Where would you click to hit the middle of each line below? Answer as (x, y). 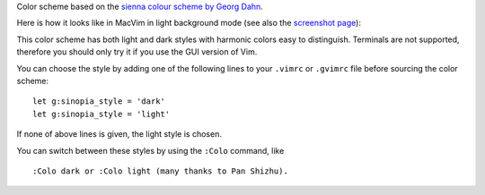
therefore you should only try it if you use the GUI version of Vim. (137, 52)
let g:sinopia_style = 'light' (101, 114)
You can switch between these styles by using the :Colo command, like (150, 150)
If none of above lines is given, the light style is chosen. (119, 134)
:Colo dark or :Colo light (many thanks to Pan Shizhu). (161, 171)
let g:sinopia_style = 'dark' (99, 102)
